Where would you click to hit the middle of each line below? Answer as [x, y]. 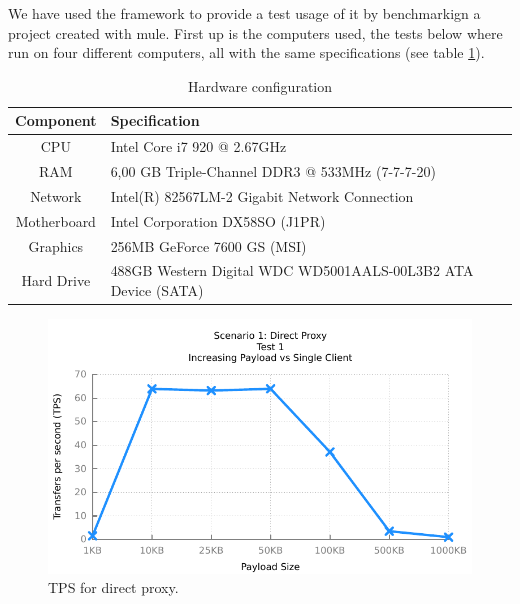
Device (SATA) [157, 290]
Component [56, 120]
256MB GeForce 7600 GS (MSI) [208, 245]
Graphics [56, 245]
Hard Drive [56, 280]
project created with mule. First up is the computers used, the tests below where [255, 32]
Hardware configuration [260, 85]
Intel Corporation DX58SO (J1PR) [218, 220]
